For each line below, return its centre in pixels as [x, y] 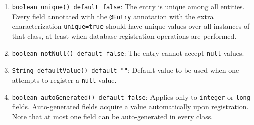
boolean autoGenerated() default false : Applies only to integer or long [131, 97]
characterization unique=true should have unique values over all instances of [131, 26]
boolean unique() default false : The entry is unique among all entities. [128, 6]
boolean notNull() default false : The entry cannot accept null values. [128, 53]
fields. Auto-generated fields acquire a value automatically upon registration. [130, 107]
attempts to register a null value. [64, 79]
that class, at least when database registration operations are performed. [124, 36]
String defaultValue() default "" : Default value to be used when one [125, 70]
